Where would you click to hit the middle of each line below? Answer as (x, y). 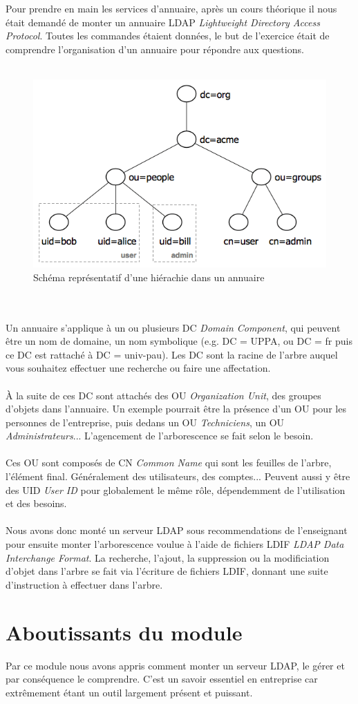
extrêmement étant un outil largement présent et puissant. (129, 692)
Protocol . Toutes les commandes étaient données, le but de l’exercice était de (168, 36)
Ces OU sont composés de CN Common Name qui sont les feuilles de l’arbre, (169, 463)
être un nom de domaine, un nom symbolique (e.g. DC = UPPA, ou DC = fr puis (179, 341)
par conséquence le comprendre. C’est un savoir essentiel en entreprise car (162, 679)
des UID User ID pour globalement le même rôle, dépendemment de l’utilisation (176, 489)
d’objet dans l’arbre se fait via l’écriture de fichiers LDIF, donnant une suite (167, 571)
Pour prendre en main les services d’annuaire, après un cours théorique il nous (171, 8)
